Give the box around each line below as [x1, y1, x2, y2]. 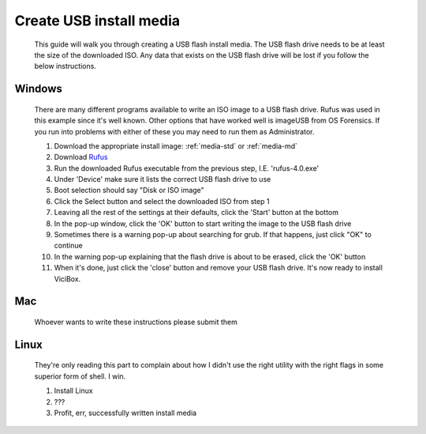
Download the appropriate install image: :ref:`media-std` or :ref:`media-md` [54, 141, 298, 150]
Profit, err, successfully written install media [54, 408, 197, 417]
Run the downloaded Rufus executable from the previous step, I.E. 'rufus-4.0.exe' [54, 163, 319, 173]
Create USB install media [14, 12, 181, 29]
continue [54, 241, 83, 251]
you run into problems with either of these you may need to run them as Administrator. [34, 126, 315, 136]
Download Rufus [54, 153, 108, 162]
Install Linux [54, 386, 94, 395]
